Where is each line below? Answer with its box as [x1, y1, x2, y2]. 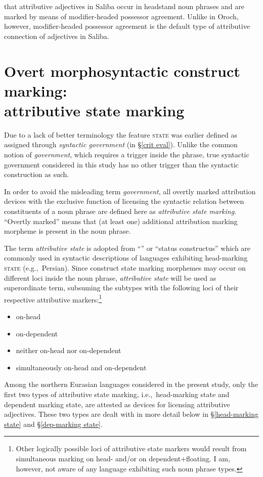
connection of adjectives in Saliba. [4, 30, 109, 41]
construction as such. [4, 169, 69, 180]
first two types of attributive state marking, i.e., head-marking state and [4, 389, 230, 399]
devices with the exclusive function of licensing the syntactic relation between [4, 196, 244, 206]
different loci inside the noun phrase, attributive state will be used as [4, 272, 216, 283]
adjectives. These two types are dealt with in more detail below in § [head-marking [4, 409, 258, 419]
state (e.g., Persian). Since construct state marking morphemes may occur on [4, 263, 246, 273]
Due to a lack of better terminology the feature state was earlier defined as [4, 129, 237, 140]
